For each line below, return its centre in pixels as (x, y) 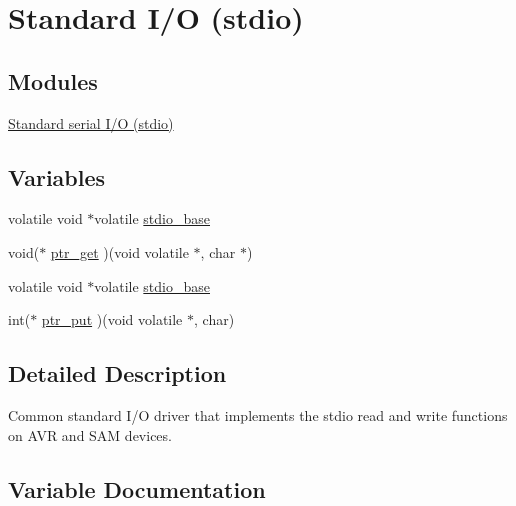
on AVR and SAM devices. (90, 434)
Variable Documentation (137, 488)
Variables (57, 176)
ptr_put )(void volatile (112, 319)
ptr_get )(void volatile (119, 251)
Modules (53, 80)
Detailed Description (117, 373)
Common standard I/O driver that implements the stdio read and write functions (258, 414)
